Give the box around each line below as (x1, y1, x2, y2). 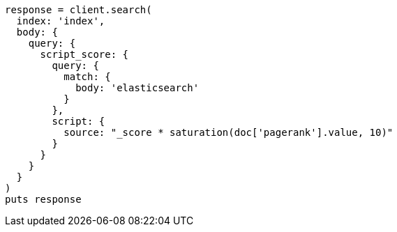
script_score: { (40, 49, 129, 60)
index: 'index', (16, 15, 105, 26)
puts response (5, 194, 82, 205)
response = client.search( (5, 4, 152, 15)
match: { (63, 71, 111, 82)
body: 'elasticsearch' (75, 82, 200, 93)
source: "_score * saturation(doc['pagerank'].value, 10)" (63, 127, 394, 138)
